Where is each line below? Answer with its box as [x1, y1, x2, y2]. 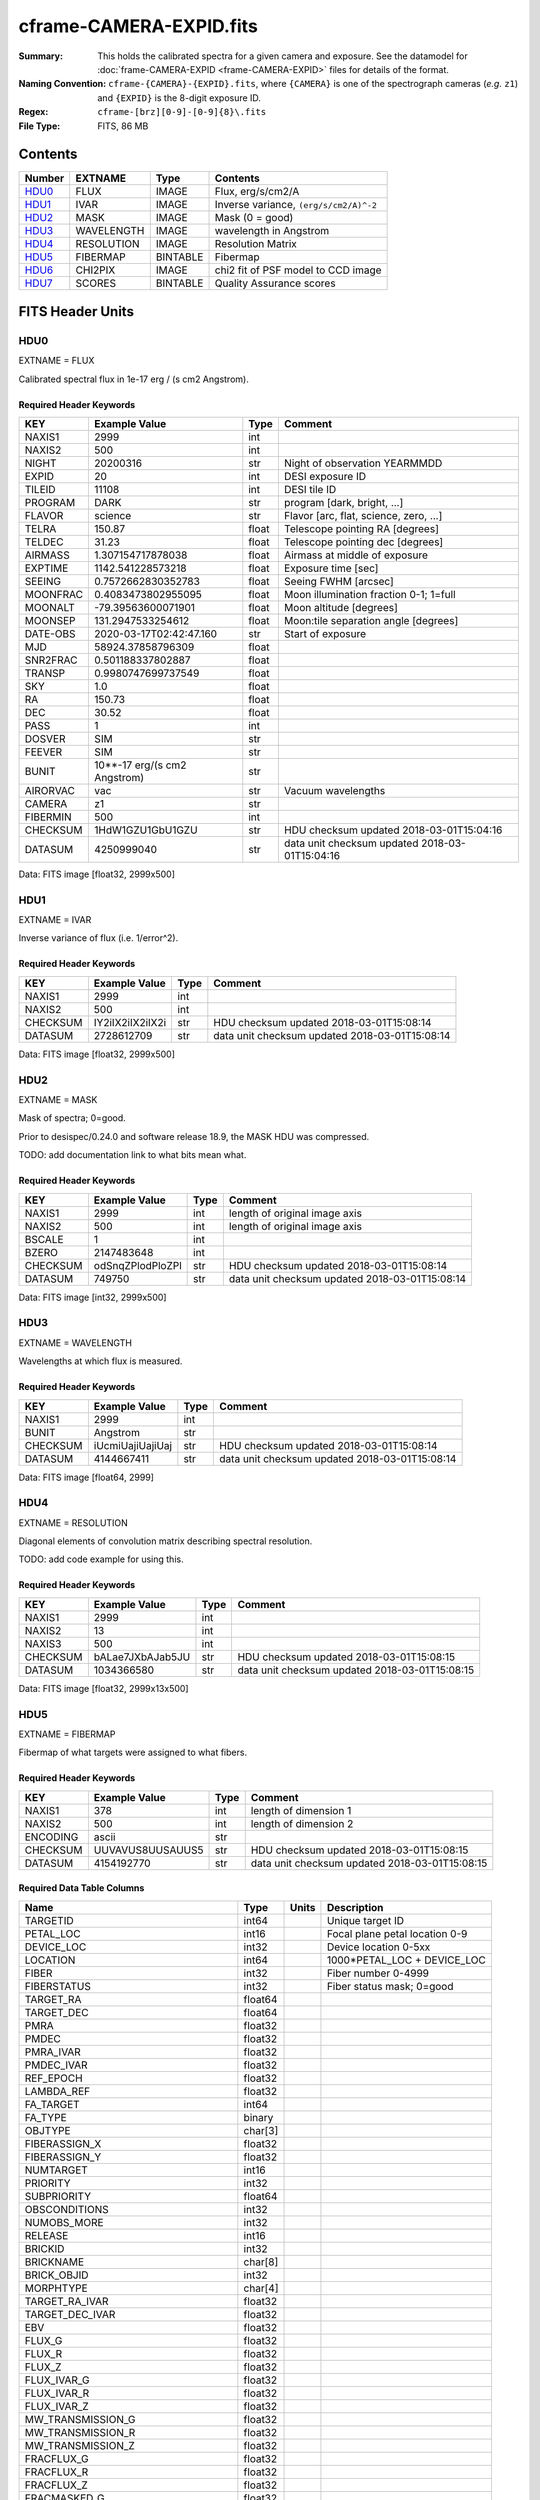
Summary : [18, 50, 64, 62]
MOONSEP [24, 613, 76, 627]
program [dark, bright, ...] [283, 495, 404, 509]
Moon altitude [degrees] [283, 600, 399, 614]
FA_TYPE [24, 2110, 67, 2124]
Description [326, 1900, 384, 1914]
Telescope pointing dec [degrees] [283, 535, 444, 549]
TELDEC [24, 535, 64, 549]
